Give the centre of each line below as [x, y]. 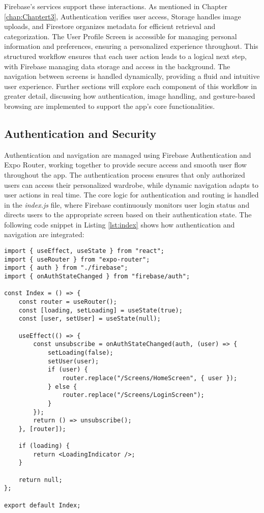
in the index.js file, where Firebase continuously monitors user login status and [127, 204]
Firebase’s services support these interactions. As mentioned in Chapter [116, 6]
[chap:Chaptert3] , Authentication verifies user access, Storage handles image [123, 16]
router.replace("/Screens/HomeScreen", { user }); [150, 378]
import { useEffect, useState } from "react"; [84, 251]
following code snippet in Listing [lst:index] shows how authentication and [120, 224]
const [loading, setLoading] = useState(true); [100, 310]
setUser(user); [73, 361]
